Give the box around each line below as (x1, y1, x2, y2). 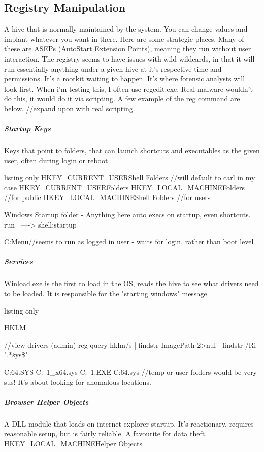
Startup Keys (4, 123, 51, 134)
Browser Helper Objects (4, 396, 89, 407)
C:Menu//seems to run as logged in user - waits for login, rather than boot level (4, 236, 254, 247)
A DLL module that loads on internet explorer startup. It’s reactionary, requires (4, 418, 254, 429)
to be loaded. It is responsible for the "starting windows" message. (4, 288, 209, 299)
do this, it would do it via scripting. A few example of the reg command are (4, 93, 240, 104)
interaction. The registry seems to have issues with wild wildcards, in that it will (4, 53, 255, 64)
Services (4, 256, 33, 267)
